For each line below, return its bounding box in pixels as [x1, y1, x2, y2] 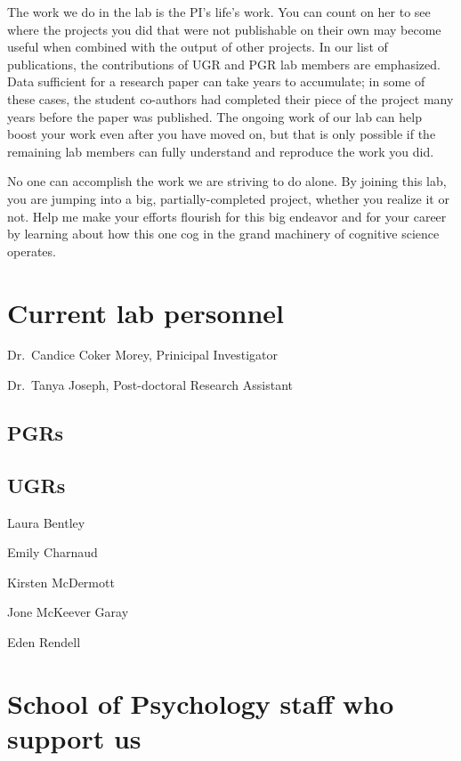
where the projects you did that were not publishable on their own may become [7, 20, 441, 38]
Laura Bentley [7, 513, 85, 531]
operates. [7, 241, 56, 260]
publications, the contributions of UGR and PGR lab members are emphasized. [7, 54, 441, 73]
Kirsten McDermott [7, 572, 115, 591]
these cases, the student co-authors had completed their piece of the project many [7, 89, 454, 108]
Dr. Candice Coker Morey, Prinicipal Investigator [7, 345, 279, 364]
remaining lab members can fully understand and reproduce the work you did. [7, 142, 434, 160]
